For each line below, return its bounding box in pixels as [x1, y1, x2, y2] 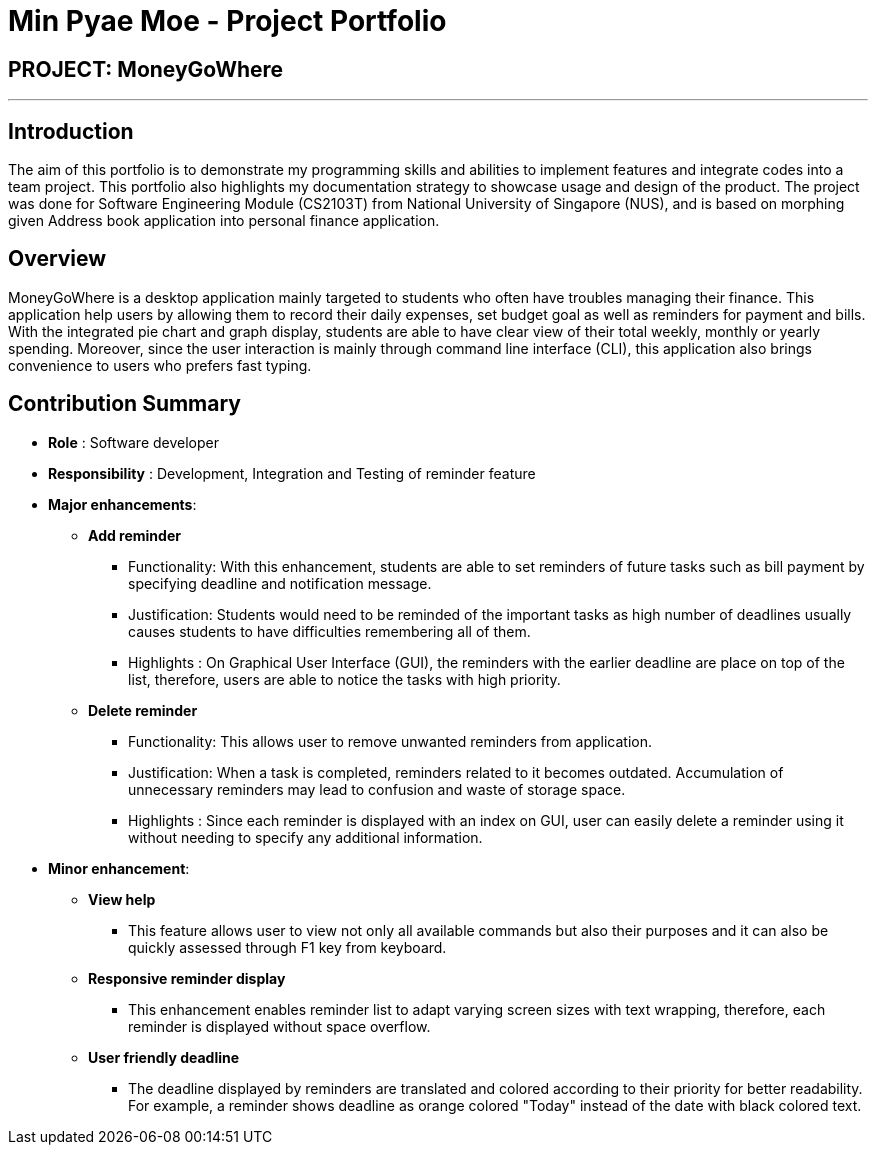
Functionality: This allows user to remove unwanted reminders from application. [128, 732, 652, 750]
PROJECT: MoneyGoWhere [8, 56, 284, 82]
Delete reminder [88, 701, 198, 719]
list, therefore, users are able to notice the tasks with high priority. [128, 670, 561, 688]
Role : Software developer [48, 433, 219, 451]
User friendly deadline [88, 1048, 240, 1066]
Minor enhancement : [48, 859, 190, 877]
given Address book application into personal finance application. [8, 212, 440, 230]
